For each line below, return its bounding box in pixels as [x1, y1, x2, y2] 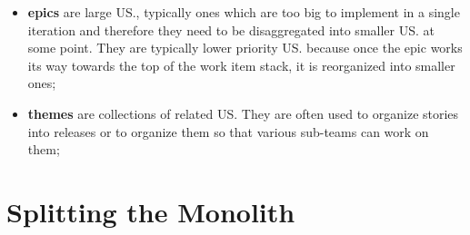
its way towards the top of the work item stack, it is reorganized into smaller [27, 55, 455, 74]
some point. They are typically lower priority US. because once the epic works [27, 38, 463, 57]
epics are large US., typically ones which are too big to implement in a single [27, 3, 460, 21]
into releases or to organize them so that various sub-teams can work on [27, 122, 429, 141]
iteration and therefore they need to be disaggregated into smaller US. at [27, 20, 435, 39]
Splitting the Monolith [6, 192, 295, 230]
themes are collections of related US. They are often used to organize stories [27, 103, 459, 122]
